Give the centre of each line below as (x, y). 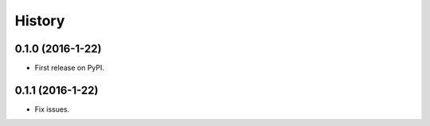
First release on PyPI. (70, 68)
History (40, 21)
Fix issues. (52, 109)
